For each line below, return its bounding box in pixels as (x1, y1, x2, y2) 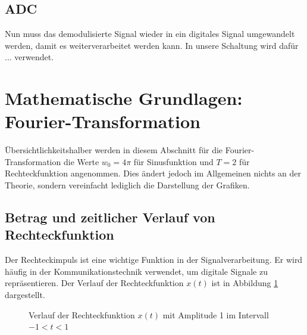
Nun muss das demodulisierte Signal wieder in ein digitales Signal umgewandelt (5, 27, 295, 40)
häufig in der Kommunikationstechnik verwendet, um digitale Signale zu (5, 265, 268, 277)
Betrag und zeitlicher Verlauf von (5, 208, 215, 227)
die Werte (63, 155, 99, 167)
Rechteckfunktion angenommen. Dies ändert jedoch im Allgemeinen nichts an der (5, 167, 301, 179)
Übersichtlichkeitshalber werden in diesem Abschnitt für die (5, 144, 223, 156)
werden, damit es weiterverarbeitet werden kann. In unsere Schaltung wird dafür (5, 39, 299, 51)
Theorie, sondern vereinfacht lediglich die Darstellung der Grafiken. (5, 179, 250, 191)
